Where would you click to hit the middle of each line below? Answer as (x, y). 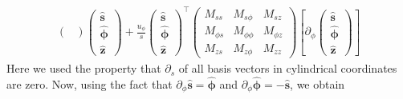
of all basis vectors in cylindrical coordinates (288, 68)
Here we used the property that (84, 68)
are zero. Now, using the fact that (90, 84)
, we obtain (318, 84)
